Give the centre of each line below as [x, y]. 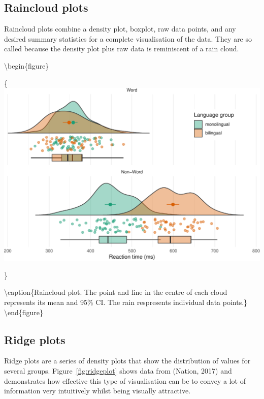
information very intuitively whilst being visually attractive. [97, 391]
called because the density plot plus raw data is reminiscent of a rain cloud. [122, 49]
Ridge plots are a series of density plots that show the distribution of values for [127, 361]
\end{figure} [24, 312]
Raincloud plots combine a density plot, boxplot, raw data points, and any [120, 29]
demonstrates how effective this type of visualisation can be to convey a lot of [125, 380]
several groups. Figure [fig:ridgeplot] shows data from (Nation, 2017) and [118, 371]
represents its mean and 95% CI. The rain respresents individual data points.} [126, 302]
